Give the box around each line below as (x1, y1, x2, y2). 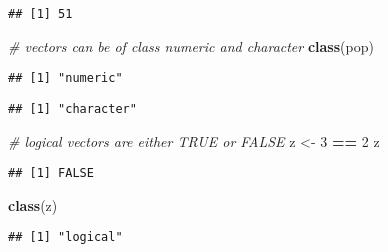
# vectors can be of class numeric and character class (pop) (8, 35, 374, 56)
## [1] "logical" (8, 230, 123, 245)
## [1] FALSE (8, 166, 94, 181)
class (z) (8, 194, 58, 215)
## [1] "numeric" (8, 71, 123, 86)
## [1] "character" (8, 101, 137, 116)
